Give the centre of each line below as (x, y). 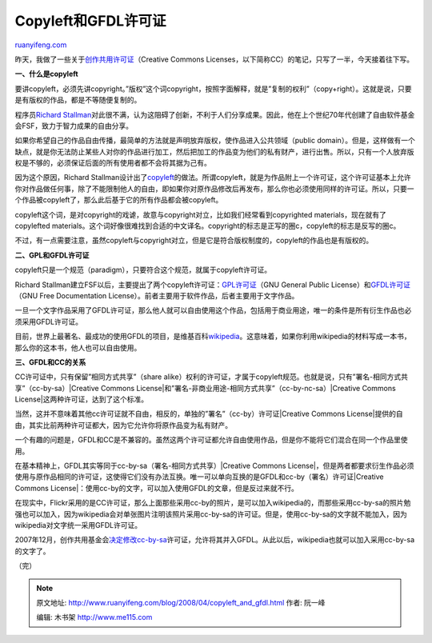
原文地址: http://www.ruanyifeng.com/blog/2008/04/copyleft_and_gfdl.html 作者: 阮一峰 (181, 602)
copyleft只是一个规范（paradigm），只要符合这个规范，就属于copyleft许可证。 (143, 270)
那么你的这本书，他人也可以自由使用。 (78, 347)
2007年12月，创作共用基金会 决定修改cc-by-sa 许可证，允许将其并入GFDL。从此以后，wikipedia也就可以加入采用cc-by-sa (215, 540)
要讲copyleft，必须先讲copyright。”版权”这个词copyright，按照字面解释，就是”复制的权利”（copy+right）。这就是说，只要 (213, 89)
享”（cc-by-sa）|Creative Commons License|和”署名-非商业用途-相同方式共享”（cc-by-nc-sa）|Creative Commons (205, 388)
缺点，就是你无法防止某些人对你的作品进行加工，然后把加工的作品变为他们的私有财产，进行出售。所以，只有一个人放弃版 (214, 151)
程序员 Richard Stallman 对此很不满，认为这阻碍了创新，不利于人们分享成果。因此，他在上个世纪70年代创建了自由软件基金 (215, 114)
